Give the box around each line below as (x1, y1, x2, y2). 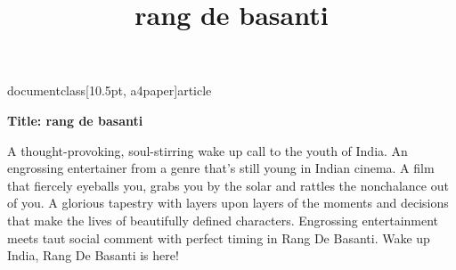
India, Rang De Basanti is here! (7, 246, 179, 265)
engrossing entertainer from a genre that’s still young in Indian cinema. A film (7, 159, 435, 177)
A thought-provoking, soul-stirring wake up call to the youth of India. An (7, 141, 408, 160)
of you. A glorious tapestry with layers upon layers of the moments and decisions (7, 193, 449, 212)
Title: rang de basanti (7, 110, 143, 129)
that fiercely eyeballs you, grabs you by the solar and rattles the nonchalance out (7, 176, 449, 194)
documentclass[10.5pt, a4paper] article (7, 81, 212, 100)
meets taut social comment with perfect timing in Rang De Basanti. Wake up (7, 228, 430, 247)
